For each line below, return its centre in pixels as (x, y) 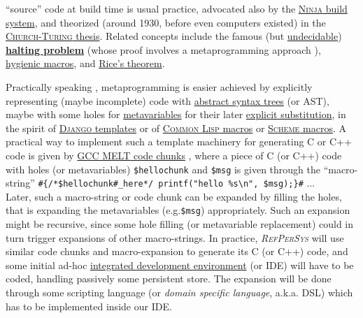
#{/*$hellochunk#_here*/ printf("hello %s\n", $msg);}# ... (177, 183)
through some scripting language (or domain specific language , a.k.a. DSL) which (179, 292)
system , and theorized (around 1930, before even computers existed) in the (166, 22)
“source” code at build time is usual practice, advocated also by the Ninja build (177, 8)
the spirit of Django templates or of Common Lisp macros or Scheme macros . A (176, 128)
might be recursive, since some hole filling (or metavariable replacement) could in (179, 224)
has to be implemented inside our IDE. (89, 306)
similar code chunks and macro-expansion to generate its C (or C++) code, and (177, 251)
